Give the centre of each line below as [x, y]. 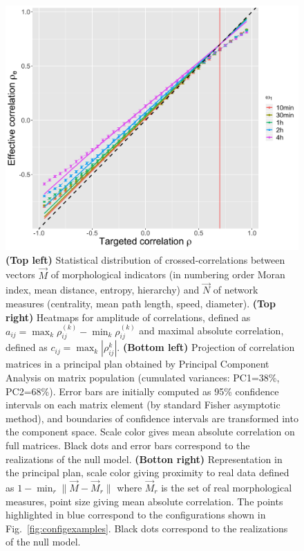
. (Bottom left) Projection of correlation [206, 347]
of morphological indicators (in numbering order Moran [168, 274]
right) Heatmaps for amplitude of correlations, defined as [128, 317]
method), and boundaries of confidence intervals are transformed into [152, 418]
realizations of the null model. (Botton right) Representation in [144, 459]
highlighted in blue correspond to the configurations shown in [136, 515]
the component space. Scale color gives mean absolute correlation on [150, 432]
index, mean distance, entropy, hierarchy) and [103, 290]
